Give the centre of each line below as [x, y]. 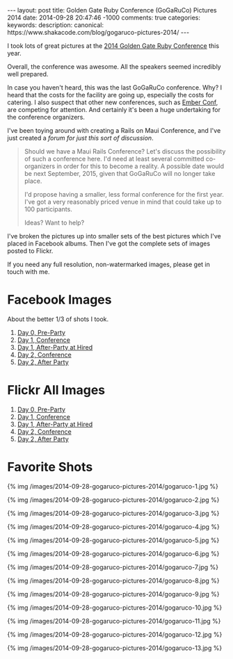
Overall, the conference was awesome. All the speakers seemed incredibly [114, 67]
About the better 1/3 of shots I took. [58, 319]
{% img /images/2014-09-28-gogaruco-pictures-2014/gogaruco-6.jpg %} [113, 553]
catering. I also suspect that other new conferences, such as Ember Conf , [113, 102]
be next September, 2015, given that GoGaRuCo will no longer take [120, 173]
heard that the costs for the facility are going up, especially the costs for [111, 95]
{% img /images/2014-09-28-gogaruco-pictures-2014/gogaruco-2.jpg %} [113, 500]
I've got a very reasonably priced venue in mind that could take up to [123, 202]
